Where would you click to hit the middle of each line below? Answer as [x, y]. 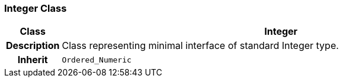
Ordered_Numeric [97, 60]
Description [33, 46]
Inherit [33, 60]
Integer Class [36, 8]
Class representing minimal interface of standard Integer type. [200, 46]
